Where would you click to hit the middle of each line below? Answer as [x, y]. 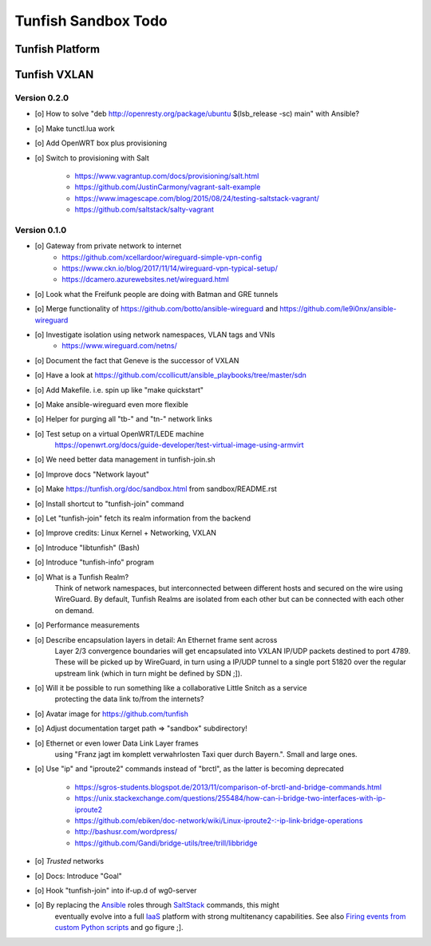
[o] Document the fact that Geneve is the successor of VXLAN [137, 360]
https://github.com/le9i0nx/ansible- [338, 309]
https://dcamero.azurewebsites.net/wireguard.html [145, 279]
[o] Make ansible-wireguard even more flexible [112, 404]
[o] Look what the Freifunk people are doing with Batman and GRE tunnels [156, 294]
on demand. [75, 610]
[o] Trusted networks [69, 861]
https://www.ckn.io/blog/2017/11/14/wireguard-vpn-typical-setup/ [170, 268]
